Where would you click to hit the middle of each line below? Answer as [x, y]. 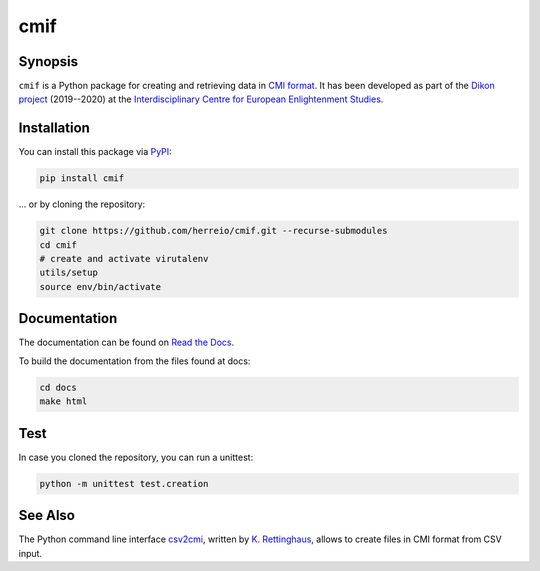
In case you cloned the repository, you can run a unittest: [136, 457]
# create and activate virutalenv [124, 259]
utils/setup [69, 273]
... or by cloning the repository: [82, 204]
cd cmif [58, 244]
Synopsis [48, 61]
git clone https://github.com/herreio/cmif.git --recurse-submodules [213, 231]
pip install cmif [82, 178]
